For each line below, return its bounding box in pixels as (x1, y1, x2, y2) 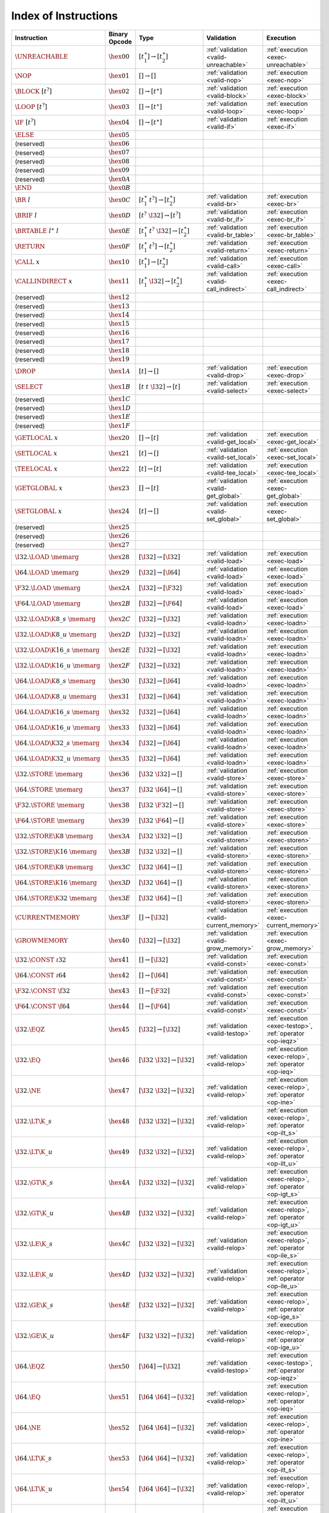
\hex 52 (108, 1423, 130, 1431)
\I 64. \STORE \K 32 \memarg (15, 894, 97, 902)
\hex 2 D (108, 630, 131, 638)
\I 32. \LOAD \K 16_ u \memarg (15, 661, 101, 669)
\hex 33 (108, 723, 130, 732)
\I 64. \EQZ (15, 1362, 45, 1370)
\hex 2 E (108, 646, 131, 654)
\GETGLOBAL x (15, 484, 63, 492)
